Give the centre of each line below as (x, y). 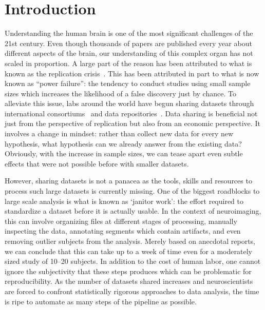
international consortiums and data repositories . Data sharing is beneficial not (131, 113)
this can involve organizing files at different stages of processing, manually (121, 221)
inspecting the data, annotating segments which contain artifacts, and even (123, 231)
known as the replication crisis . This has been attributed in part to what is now (132, 73)
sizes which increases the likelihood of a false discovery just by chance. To (120, 93)
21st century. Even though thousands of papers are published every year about (128, 43)
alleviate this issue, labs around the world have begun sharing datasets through (129, 103)
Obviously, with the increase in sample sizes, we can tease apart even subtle (124, 153)
